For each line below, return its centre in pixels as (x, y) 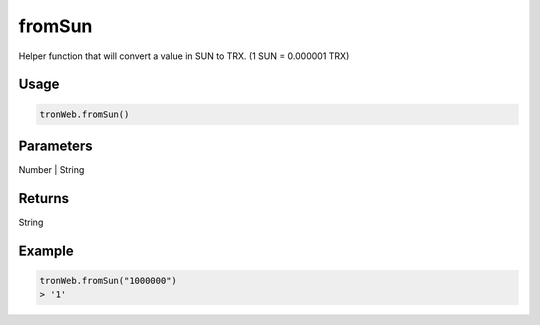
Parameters (55, 145)
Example (46, 250)
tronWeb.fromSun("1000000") (108, 280)
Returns (44, 198)
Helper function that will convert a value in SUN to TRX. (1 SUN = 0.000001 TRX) (184, 56)
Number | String (51, 170)
